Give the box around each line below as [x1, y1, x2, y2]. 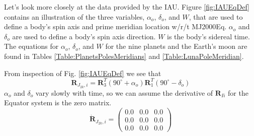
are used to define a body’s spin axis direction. [12, 31, 156, 41]
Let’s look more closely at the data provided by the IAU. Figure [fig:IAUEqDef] [4, 2, 249, 12]
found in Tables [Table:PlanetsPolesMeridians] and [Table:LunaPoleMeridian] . [4, 50, 244, 61]
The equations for [4, 41, 59, 51]
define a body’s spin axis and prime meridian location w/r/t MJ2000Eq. [4, 21, 227, 32]
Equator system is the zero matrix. [4, 97, 112, 108]
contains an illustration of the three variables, [4, 11, 145, 22]
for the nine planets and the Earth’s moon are [105, 41, 247, 51]
